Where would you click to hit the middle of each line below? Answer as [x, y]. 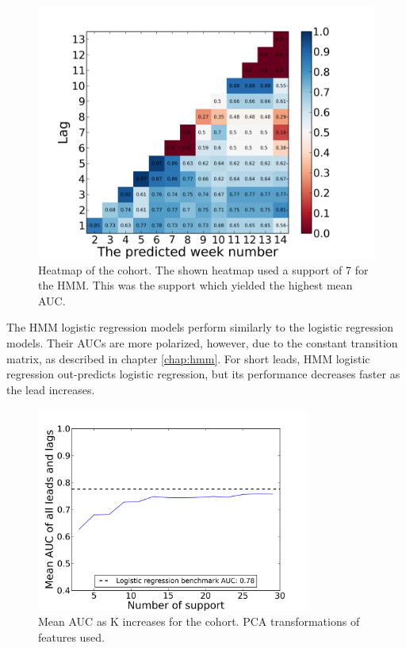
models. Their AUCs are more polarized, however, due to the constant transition [202, 342]
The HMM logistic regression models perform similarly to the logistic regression [200, 327]
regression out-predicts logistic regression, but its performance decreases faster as [203, 374]
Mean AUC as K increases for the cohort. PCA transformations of [199, 621]
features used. [71, 636]
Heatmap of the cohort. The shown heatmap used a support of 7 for [203, 269]
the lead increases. [51, 389]
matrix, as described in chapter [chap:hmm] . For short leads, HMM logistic [188, 358]
